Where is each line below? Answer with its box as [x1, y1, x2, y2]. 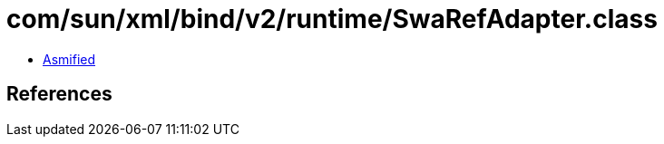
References [6, 82, 112, 106]
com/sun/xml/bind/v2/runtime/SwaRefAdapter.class [6, 4, 658, 34]
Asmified [43, 51, 96, 67]
